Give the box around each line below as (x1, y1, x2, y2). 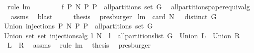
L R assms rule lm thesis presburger (7, 40, 151, 50)
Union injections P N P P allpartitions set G (4, 21, 153, 31)
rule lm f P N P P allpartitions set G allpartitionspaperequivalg (7, 1, 250, 11)
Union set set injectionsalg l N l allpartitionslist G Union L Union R (4, 30, 240, 40)
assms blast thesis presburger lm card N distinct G (10, 11, 217, 21)
